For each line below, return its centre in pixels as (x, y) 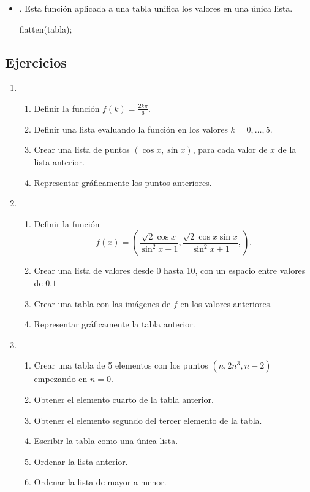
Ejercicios (36, 62)
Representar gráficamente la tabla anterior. (115, 324)
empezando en (61, 379)
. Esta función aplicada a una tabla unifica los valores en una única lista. (156, 8)
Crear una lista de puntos (82, 150)
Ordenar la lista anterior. (81, 461)
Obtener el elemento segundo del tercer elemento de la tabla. (148, 420)
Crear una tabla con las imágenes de (102, 303)
